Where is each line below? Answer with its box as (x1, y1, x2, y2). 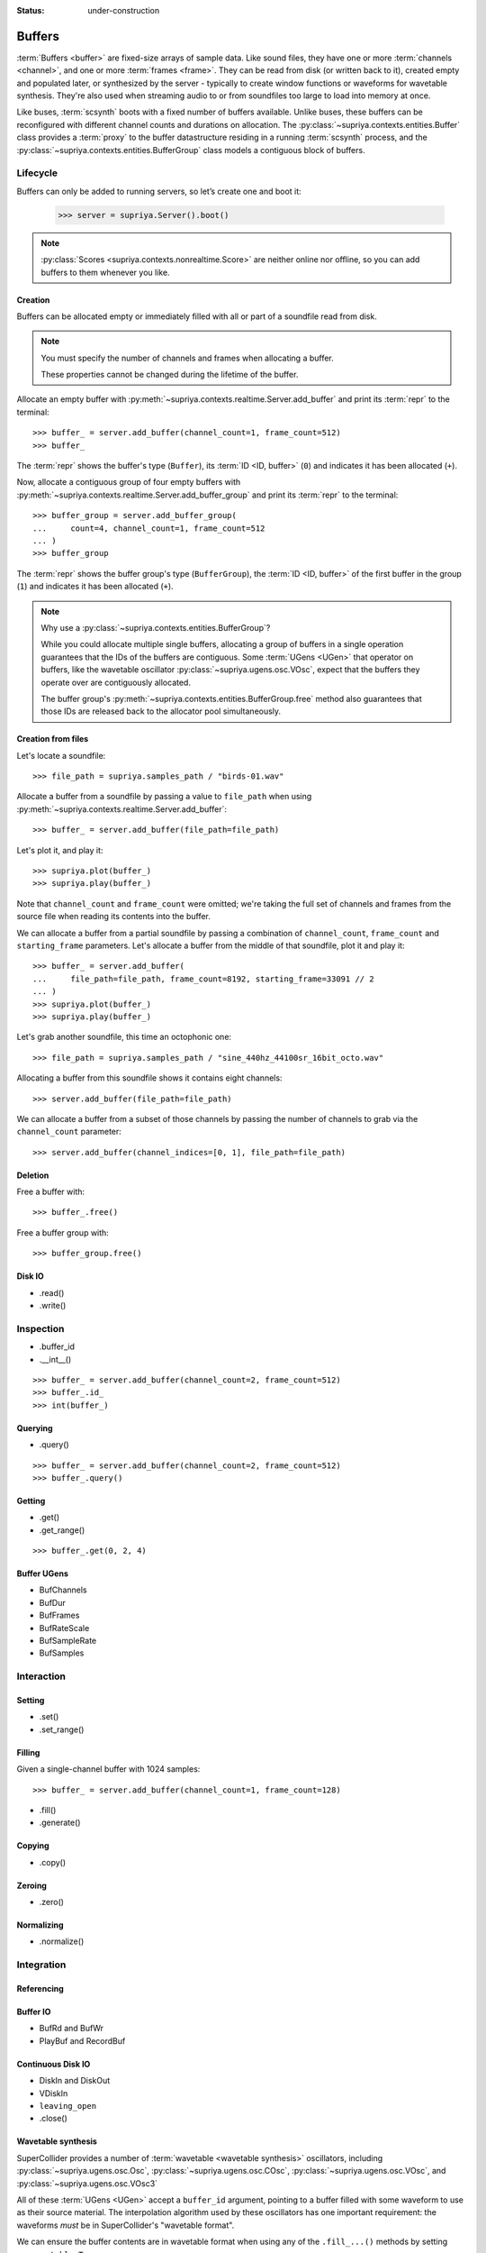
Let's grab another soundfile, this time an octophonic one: (16, 1032, 232, 1043)
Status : (16, 5, 45, 15)
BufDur (39, 1597, 67, 1608)
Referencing (16, 1984, 64, 1994)
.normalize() (39, 1936, 85, 1947)
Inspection (16, 1322, 65, 1335)
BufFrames (39, 1610, 80, 1621)
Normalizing (16, 1920, 64, 1930)
